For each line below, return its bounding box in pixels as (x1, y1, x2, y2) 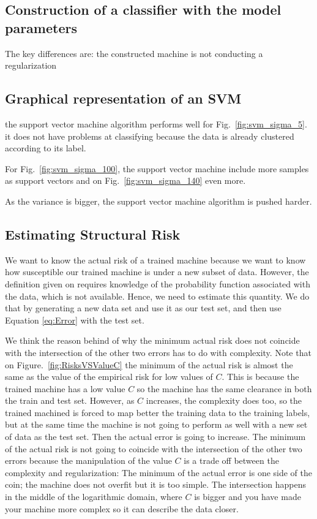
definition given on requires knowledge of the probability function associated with (5, 277, 310, 290)
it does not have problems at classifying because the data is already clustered (5, 129, 294, 142)
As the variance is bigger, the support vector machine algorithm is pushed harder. (5, 194, 312, 207)
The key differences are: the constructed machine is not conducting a (5, 47, 263, 59)
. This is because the (222, 370, 299, 383)
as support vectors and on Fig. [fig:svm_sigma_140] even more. (5, 174, 246, 187)
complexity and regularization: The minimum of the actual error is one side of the (5, 466, 313, 479)
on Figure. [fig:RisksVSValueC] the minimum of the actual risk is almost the (5, 358, 293, 371)
